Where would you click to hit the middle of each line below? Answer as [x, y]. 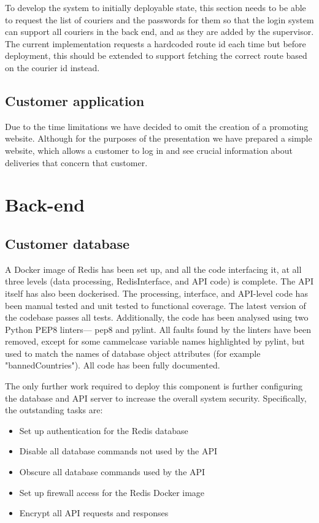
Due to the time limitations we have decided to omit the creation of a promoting [157, 126]
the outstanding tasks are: [54, 410]
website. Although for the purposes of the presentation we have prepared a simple [159, 138]
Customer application [75, 100]
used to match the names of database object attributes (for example [133, 353]
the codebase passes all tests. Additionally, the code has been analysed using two [157, 317]
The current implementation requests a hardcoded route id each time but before [156, 43]
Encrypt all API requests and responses [94, 513]
